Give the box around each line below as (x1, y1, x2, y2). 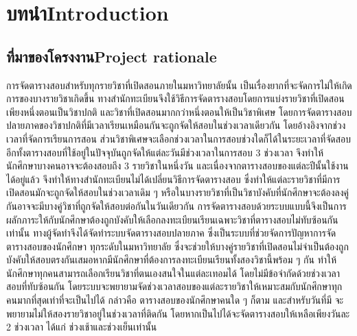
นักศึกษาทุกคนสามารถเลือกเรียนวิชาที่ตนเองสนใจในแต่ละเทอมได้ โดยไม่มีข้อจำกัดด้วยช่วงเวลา (6, 265, 341, 280)
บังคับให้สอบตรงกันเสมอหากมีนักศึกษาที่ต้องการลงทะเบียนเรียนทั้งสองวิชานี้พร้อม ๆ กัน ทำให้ (6, 252, 337, 267)
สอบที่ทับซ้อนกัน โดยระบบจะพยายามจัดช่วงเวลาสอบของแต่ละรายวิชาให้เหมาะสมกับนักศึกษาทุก (6, 279, 343, 293)
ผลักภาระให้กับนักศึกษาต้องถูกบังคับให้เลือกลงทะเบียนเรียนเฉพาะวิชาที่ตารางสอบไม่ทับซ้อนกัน (6, 212, 338, 226)
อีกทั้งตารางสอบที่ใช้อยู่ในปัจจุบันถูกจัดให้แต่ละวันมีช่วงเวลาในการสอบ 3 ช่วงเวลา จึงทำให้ (6, 145, 324, 159)
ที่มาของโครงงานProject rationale (6, 45, 217, 67)
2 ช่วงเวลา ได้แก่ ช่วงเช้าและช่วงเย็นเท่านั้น (6, 320, 157, 334)
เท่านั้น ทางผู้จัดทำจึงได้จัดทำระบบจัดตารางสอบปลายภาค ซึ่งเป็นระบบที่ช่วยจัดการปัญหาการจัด (6, 226, 336, 240)
